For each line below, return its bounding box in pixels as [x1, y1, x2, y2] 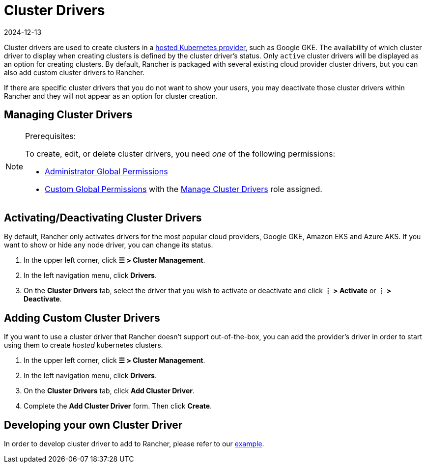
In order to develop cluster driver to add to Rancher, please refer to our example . [4, 440, 264, 448]
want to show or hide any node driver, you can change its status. [4, 241, 213, 249]
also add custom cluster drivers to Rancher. [4, 68, 144, 77]
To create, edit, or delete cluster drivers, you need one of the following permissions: [25, 148, 336, 159]
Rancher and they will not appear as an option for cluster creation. [4, 91, 218, 100]
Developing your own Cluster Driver [4, 418, 183, 431]
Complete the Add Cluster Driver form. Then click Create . [24, 402, 212, 411]
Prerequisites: [25, 131, 76, 141]
